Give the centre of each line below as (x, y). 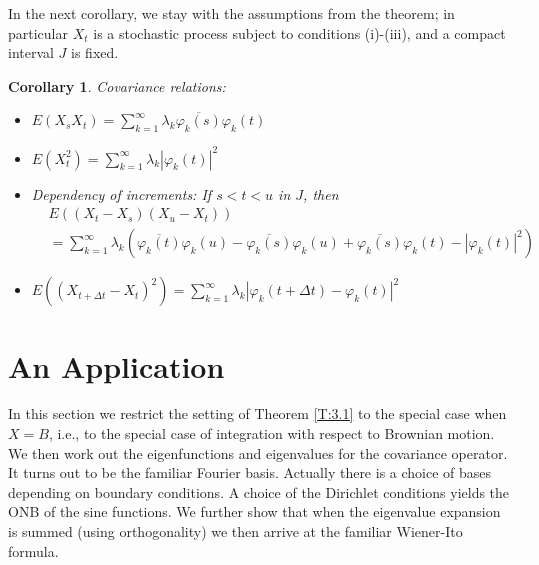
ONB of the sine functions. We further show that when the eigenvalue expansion (254, 511)
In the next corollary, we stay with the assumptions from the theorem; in (231, 13)
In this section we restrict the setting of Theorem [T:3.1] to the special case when (257, 413)
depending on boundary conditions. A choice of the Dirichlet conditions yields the (259, 491)
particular (38, 32)
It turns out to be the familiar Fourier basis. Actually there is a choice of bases (250, 472)
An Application (116, 365)
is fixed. (95, 52)
